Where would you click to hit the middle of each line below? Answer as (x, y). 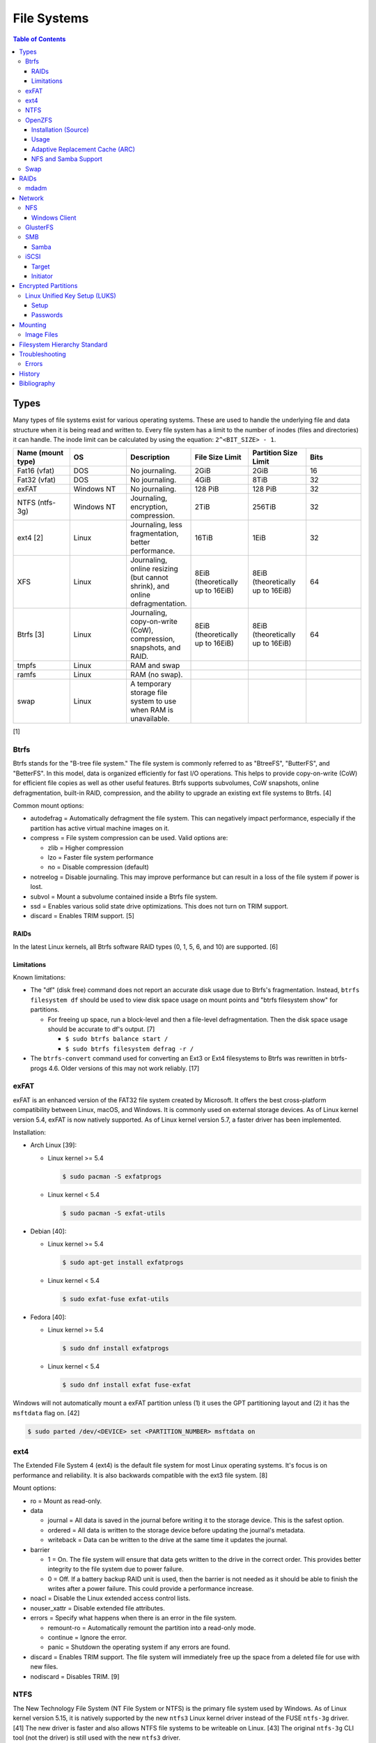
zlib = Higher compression (86, 848)
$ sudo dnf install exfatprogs (116, 1348)
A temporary (151, 684)
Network (32, 198)
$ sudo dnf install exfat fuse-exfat (127, 1385)
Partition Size (275, 453)
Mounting (33, 325)
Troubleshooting (42, 354)
